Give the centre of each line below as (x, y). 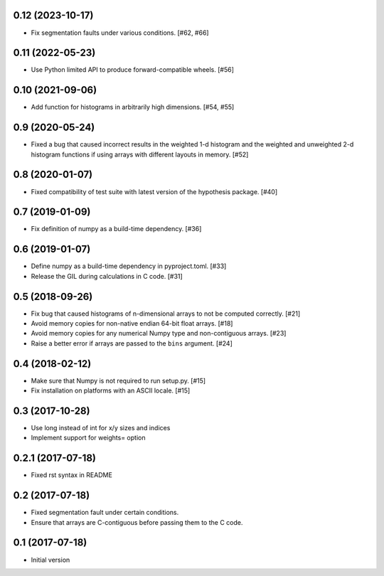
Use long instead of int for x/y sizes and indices (101, 428)
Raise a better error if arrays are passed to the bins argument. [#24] (132, 343)
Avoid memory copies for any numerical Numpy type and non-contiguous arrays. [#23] (159, 334)
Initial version (50, 560)
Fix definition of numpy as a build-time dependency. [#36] (116, 229)
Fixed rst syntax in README (72, 475)
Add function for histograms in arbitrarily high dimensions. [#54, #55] (133, 107)
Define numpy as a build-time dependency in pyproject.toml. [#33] (129, 266)
